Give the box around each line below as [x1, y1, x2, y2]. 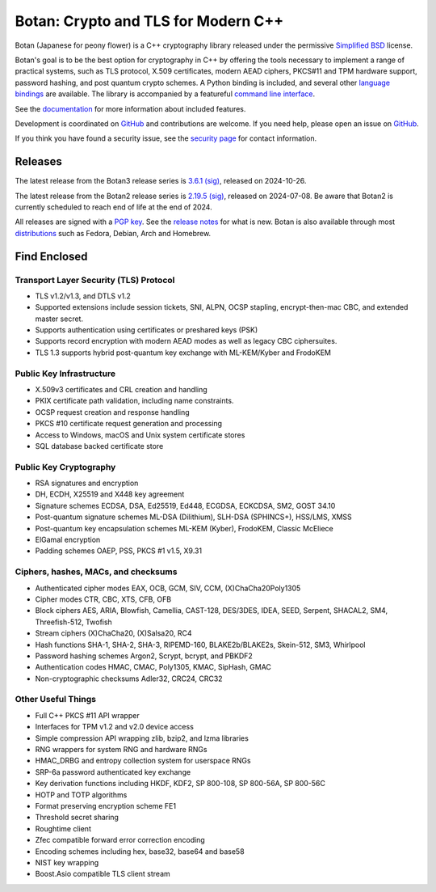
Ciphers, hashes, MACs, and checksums [15, 566, 178, 577]
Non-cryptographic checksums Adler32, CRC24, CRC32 [35, 674, 223, 683]
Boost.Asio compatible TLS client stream [35, 869, 171, 879]
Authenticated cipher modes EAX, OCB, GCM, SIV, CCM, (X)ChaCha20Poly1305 [35, 583, 301, 593]
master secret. [35, 314, 84, 323]
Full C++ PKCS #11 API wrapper [35, 710, 140, 720]
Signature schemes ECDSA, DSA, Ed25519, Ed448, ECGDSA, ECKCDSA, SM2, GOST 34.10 [35, 501, 336, 510]
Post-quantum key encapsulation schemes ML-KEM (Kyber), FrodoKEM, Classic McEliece [35, 523, 334, 533]
